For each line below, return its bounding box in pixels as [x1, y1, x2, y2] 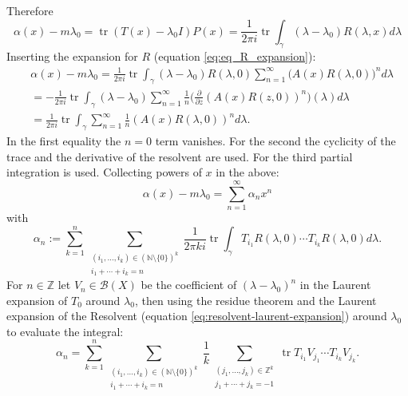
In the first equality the [6, 133, 121, 149]
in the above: [216, 164, 279, 180]
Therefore [6, 2, 53, 18]
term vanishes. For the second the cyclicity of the [155, 133, 396, 149]
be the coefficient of [141, 276, 237, 293]
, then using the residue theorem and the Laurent [134, 291, 377, 308]
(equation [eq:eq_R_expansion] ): [153, 48, 316, 65]
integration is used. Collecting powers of [6, 164, 202, 180]
